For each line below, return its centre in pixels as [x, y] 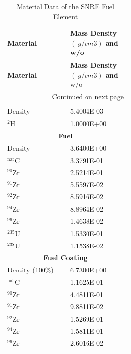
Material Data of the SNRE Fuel [65, 6]
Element [65, 16]
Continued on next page [88, 96]
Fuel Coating [65, 258]
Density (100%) [31, 270]
